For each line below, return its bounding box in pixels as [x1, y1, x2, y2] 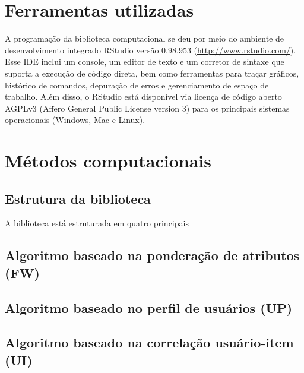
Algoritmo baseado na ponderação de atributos [5, 246, 300, 264]
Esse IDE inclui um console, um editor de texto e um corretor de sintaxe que [5, 55, 284, 68]
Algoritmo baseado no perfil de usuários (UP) [5, 298, 293, 317]
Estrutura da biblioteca [5, 189, 151, 207]
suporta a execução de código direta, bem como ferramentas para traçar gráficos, [5, 67, 299, 79]
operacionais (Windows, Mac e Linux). [5, 113, 145, 126]
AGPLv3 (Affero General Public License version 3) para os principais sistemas [5, 102, 290, 114]
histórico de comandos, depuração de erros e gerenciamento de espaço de [5, 78, 269, 91]
